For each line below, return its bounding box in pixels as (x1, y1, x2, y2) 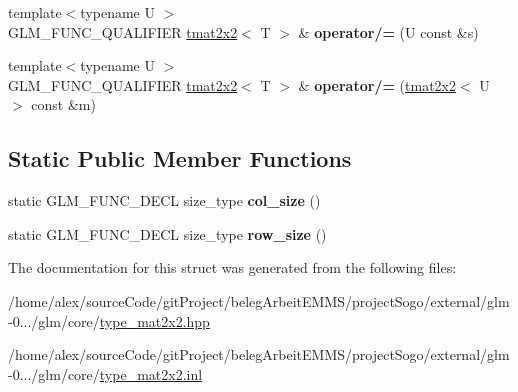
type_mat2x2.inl (99, 363, 203, 384)
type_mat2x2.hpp (99, 310, 210, 331)
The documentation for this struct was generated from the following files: (8, 257, 457, 278)
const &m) (31, 94, 96, 115)
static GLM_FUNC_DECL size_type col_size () (8, 190, 321, 211)
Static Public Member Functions (8, 143, 352, 174)
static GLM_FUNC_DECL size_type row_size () (8, 223, 327, 244)
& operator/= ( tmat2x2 (298, 74, 457, 95)
